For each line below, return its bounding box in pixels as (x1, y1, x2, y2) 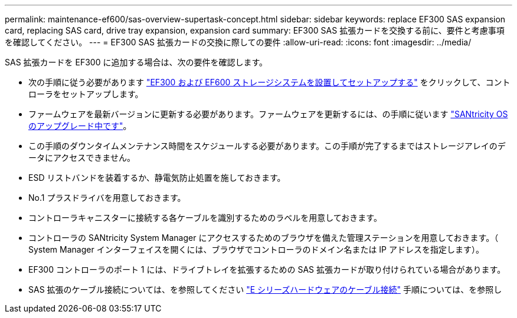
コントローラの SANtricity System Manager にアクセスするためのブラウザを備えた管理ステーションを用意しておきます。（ (28, 233, 499, 243)
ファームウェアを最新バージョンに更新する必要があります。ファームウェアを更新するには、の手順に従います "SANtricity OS (28, 109, 508, 119)
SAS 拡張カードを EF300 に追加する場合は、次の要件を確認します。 (5, 57, 268, 67)
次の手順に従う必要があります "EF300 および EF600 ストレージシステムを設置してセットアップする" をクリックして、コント (28, 77, 511, 87)
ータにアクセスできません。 (28, 153, 135, 163)
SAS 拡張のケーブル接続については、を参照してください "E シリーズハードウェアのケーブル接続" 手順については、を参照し (28, 284, 502, 294)
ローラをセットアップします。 (28, 89, 143, 99)
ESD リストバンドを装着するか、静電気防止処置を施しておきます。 (28, 173, 286, 183)
